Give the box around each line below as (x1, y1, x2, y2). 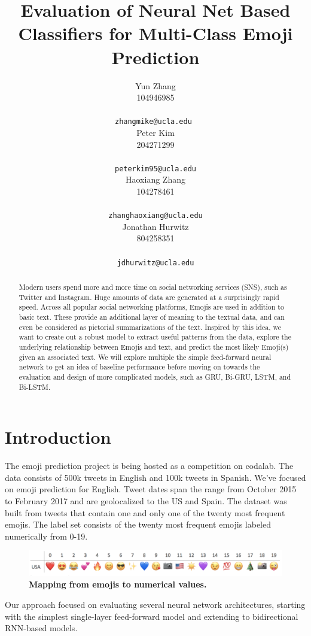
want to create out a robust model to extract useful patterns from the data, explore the (19, 332, 291, 342)
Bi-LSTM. (19, 381, 51, 392)
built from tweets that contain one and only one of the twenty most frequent (5, 506, 285, 519)
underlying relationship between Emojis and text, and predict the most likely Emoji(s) (19, 341, 289, 352)
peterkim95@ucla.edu (114, 164, 197, 173)
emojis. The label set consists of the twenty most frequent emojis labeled (5, 518, 272, 531)
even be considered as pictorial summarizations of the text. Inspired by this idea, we (19, 322, 281, 332)
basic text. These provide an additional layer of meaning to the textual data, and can (19, 312, 285, 322)
